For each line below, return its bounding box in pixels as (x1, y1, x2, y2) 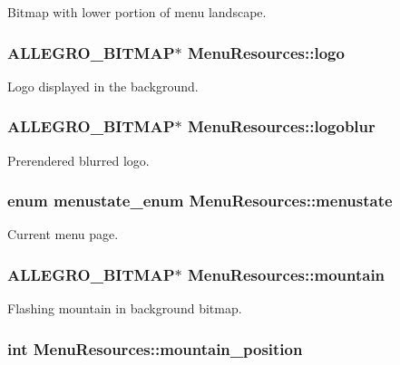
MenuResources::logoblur (187, 115, 376, 138)
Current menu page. (7, 225, 119, 244)
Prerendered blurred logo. (7, 150, 150, 169)
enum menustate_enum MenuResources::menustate (7, 189, 393, 212)
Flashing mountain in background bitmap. (7, 299, 242, 318)
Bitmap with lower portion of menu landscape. (7, 3, 267, 21)
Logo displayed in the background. (7, 76, 199, 95)
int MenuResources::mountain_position (7, 337, 303, 360)
